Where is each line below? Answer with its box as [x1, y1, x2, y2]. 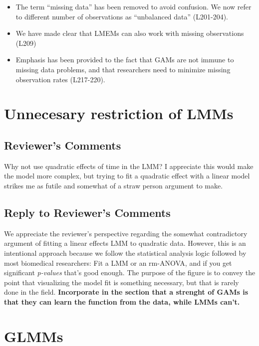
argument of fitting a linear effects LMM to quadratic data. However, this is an [4, 238, 246, 248]
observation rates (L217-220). [15, 74, 105, 84]
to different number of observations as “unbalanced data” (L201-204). [15, 11, 229, 21]
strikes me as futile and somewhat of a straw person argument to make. [4, 180, 223, 190]
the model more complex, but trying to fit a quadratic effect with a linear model [4, 171, 250, 181]
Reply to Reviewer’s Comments [4, 204, 171, 220]
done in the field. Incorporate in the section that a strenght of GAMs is [4, 287, 249, 297]
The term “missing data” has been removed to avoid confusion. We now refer [15, 1, 252, 11]
